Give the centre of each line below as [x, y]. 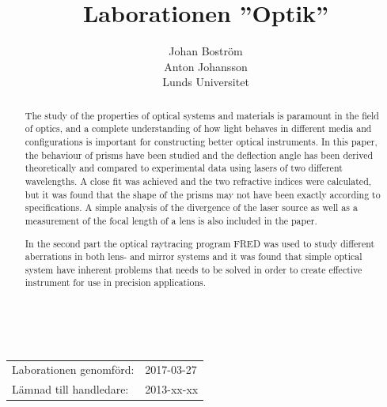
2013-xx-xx [172, 389]
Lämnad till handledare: [70, 389]
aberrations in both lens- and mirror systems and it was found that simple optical [193, 256]
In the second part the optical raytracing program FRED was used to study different [200, 243]
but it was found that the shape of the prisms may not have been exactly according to [203, 194]
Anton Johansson [206, 66]
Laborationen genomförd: [73, 369]
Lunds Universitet [206, 82]
